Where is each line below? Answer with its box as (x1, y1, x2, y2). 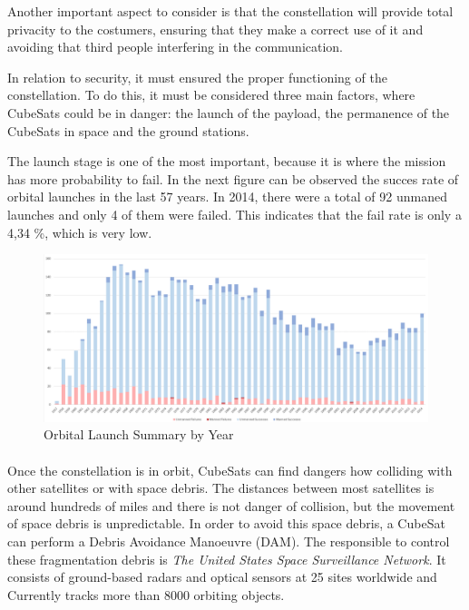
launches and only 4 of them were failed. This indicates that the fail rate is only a (7, 204, 462, 223)
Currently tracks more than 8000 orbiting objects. (7, 585, 285, 604)
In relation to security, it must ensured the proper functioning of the (7, 67, 387, 86)
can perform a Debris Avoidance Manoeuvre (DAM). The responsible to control (7, 531, 450, 550)
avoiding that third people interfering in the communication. (7, 37, 344, 56)
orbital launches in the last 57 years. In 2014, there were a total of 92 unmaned (7, 187, 447, 206)
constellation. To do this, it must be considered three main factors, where (7, 85, 415, 104)
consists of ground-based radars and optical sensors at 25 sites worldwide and (7, 567, 437, 586)
